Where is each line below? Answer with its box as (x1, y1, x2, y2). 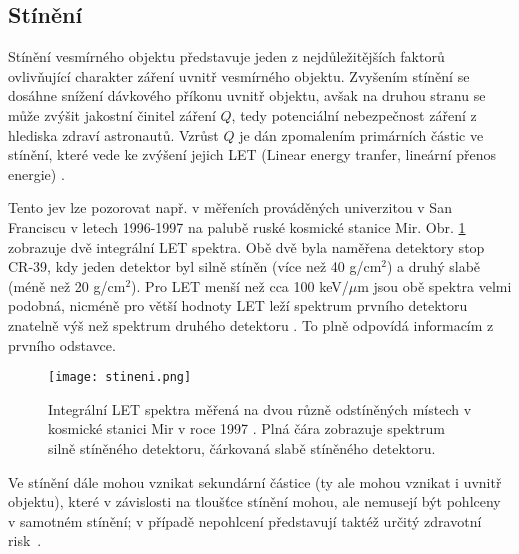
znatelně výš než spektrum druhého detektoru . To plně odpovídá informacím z (8, 314, 494, 335)
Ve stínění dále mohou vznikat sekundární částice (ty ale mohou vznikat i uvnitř (8, 471, 502, 492)
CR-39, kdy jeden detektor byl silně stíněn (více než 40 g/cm (8, 256, 382, 277)
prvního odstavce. (8, 334, 116, 355)
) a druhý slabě (386, 256, 481, 277)
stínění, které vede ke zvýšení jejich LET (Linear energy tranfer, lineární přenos (8, 144, 496, 165)
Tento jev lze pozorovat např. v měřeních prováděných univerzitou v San (8, 197, 452, 218)
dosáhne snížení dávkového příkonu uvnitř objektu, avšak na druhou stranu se (8, 85, 486, 106)
